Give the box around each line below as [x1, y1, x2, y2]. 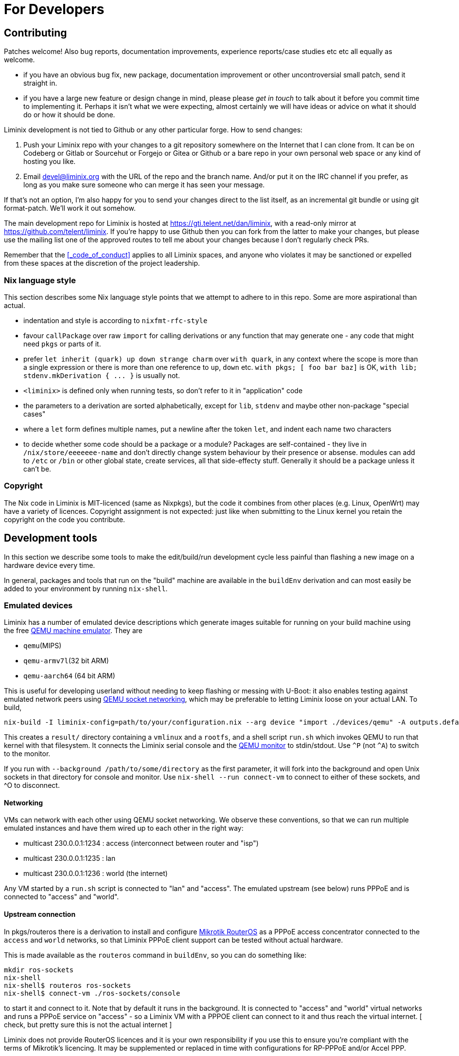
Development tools [4, 532, 97, 545]
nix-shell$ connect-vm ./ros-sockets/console [4, 989, 180, 997]
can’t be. [23, 464, 52, 473]
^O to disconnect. [4, 781, 60, 790]
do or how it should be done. [23, 110, 115, 119]
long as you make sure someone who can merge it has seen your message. [23, 181, 265, 189]
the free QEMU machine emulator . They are [4, 626, 142, 635]
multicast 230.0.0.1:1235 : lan [23, 854, 116, 863]
